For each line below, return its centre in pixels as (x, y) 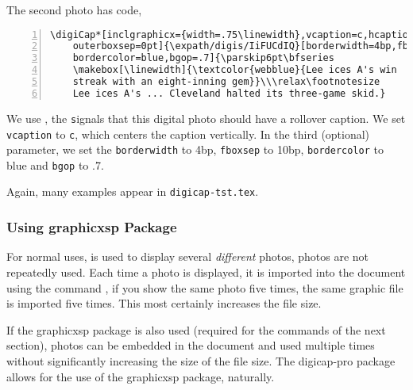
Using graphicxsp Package (92, 227)
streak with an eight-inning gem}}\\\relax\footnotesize (226, 82)
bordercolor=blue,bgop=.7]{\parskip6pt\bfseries (203, 58)
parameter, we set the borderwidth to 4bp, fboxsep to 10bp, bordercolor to (195, 149)
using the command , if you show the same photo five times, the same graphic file (205, 287)
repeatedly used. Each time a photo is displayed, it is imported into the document (206, 271)
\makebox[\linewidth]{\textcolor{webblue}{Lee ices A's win (235, 70)
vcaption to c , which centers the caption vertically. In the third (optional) (188, 134)
